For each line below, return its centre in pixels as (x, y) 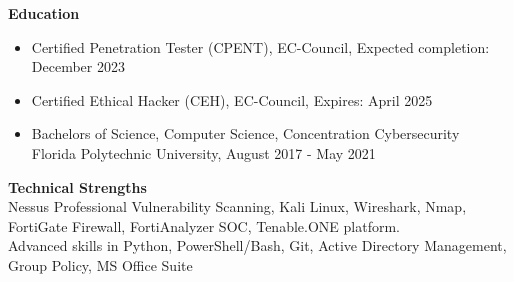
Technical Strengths (77, 186)
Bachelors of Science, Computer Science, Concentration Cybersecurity (245, 133)
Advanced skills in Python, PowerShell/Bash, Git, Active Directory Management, (257, 245)
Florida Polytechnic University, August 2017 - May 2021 (203, 152)
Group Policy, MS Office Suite (100, 264)
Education (44, 13)
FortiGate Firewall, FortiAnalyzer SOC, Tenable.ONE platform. (204, 225)
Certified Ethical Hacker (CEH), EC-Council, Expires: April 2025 (232, 99)
